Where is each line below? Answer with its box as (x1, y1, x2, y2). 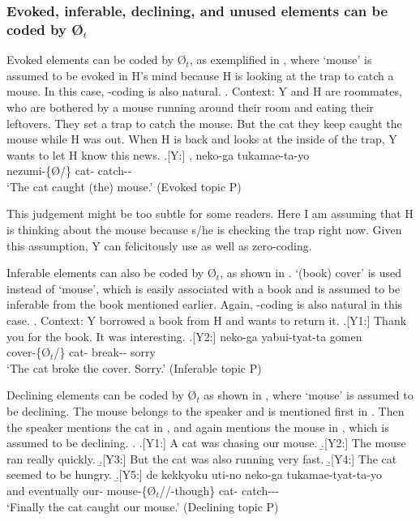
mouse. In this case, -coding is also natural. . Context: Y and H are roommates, (6, 83, 402, 100)
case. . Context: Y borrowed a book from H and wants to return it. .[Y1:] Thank (6, 312, 407, 329)
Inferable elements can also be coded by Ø (6, 264, 216, 281)
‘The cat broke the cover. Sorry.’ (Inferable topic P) (6, 359, 262, 376)
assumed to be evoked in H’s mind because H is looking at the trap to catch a (6, 66, 394, 83)
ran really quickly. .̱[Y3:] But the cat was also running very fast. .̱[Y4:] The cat (6, 450, 397, 467)
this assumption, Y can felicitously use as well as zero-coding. (6, 237, 312, 254)
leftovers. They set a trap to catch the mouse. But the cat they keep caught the (6, 114, 402, 131)
